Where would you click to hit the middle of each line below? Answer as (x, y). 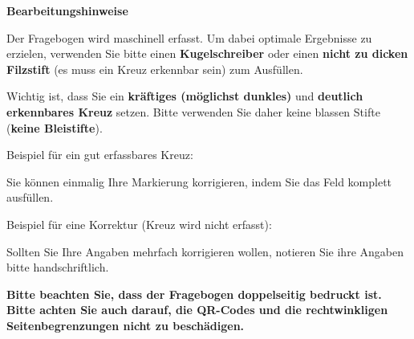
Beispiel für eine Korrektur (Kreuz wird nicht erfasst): (139, 224)
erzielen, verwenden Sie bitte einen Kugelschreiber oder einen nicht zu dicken (207, 53)
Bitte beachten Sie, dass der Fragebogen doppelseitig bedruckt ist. (194, 294)
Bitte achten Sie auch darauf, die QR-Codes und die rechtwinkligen (197, 310)
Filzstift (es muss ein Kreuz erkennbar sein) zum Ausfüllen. (155, 69)
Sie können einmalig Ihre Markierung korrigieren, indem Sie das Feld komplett (199, 181)
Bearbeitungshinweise (67, 10)
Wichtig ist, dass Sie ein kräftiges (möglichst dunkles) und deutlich (185, 96)
